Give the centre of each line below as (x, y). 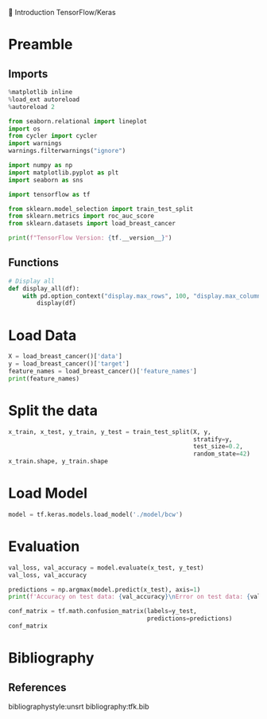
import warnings (35, 143)
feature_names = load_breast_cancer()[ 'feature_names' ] (103, 371)
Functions (34, 263)
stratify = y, (213, 439)
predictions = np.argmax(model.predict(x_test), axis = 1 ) (104, 589)
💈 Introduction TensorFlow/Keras (62, 12)
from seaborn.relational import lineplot (78, 121)
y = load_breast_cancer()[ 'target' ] (69, 364)
